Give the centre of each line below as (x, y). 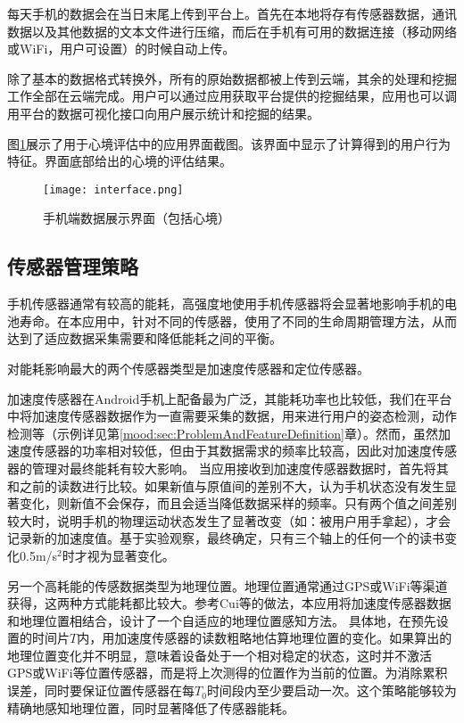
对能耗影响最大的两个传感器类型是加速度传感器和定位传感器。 (188, 368)
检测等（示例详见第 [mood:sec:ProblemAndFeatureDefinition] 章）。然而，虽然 (223, 433)
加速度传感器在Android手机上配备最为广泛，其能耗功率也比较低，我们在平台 (230, 398)
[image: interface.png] (113, 189)
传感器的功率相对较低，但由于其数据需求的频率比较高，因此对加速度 (232, 451)
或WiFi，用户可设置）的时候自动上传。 (121, 49)
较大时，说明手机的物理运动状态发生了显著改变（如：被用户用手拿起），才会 (229, 520)
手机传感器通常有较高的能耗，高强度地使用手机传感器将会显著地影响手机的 (226, 304)
